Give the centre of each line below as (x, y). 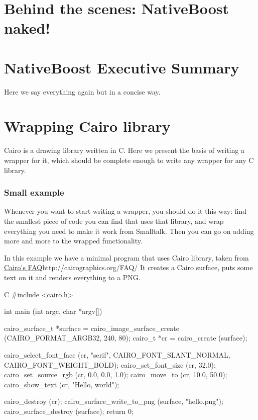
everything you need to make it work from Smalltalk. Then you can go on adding (129, 231)
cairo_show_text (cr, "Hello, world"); (62, 384)
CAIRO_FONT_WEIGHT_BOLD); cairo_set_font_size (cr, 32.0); (110, 364)
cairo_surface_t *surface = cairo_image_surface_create (92, 328)
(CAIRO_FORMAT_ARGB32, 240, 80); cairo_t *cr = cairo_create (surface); (126, 338)
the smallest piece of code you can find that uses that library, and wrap (114, 221)
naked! (27, 28)
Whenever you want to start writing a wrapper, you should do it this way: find (125, 211)
